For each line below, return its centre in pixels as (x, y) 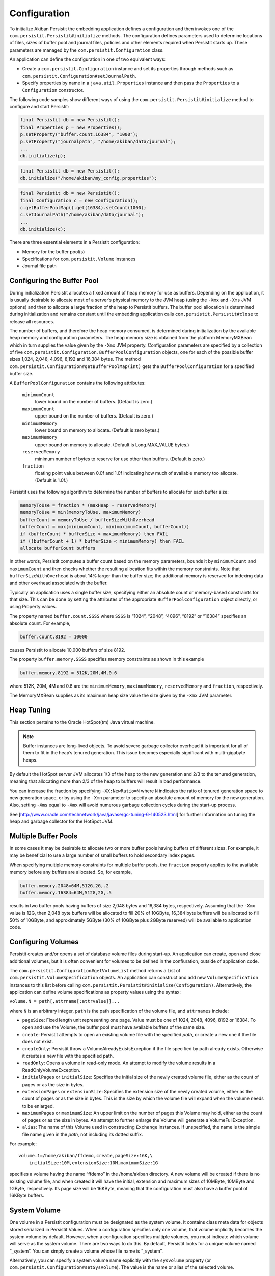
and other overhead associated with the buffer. (59, 583)
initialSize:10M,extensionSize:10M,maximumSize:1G (93, 1163)
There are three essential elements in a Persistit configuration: (75, 242)
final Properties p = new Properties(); (71, 127)
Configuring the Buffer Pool (54, 280)
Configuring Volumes (44, 942)
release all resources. (32, 321)
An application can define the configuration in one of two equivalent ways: (87, 59)
